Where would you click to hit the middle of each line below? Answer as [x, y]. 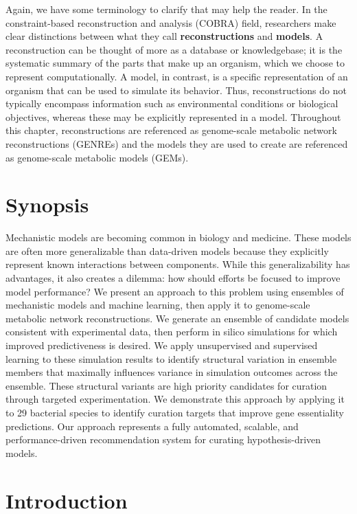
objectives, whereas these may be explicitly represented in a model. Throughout [173, 116]
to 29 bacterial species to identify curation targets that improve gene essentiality [175, 412]
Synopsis [47, 204]
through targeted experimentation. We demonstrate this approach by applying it [175, 399]
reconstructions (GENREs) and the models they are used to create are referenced [177, 143]
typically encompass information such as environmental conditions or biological [172, 103]
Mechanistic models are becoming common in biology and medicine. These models [178, 237]
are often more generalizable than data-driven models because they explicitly [167, 250]
